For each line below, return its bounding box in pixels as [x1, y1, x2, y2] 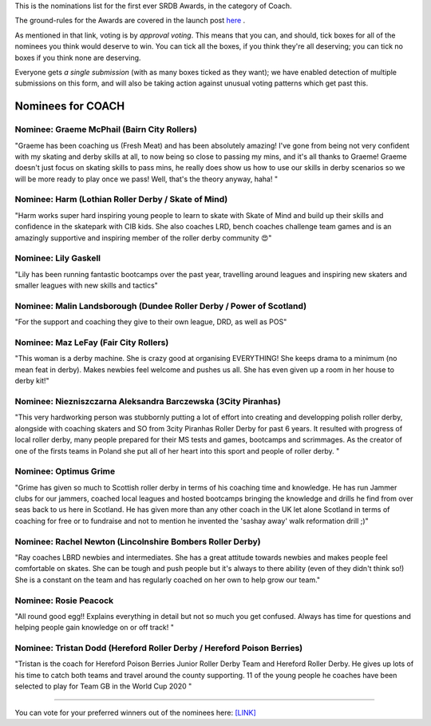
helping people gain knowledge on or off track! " [14, 623, 175, 633]
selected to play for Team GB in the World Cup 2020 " [14, 681, 192, 691]
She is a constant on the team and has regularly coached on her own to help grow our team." [14, 575, 321, 585]
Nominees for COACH [14, 100, 125, 113]
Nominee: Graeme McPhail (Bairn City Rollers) [14, 124, 197, 135]
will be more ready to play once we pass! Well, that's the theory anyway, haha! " [14, 174, 279, 184]
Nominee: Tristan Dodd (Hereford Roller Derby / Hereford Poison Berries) [14, 643, 303, 654]
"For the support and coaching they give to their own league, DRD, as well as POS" [14, 317, 287, 327]
